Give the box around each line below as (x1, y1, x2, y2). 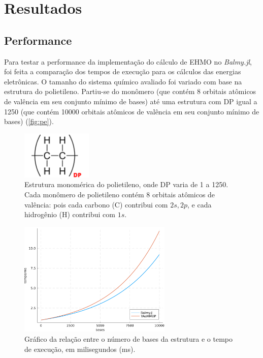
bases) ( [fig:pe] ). (4, 116, 54, 127)
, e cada (187, 199, 212, 210)
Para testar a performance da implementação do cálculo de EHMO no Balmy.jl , (4, 56, 252, 67)
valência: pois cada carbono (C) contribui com (24, 199, 168, 210)
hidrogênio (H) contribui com (24, 209, 115, 220)
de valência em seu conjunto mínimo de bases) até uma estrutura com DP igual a (4, 96, 257, 106)
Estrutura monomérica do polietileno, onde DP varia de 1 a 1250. (24, 179, 228, 190)
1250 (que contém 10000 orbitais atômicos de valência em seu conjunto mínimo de (4, 106, 259, 116)
